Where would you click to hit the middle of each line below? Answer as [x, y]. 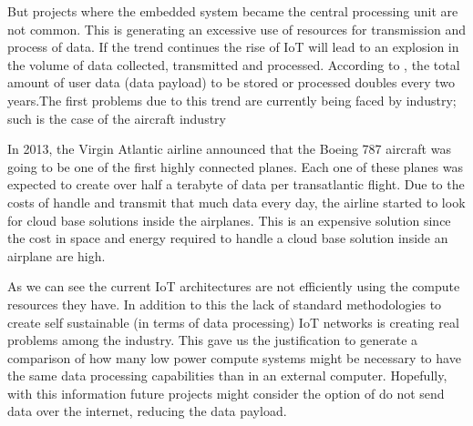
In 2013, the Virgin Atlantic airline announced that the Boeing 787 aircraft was [229, 149]
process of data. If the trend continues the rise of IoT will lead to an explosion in [233, 47]
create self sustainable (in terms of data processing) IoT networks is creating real [233, 322]
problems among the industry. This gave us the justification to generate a [213, 340]
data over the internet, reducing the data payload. [147, 411]
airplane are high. [57, 255]
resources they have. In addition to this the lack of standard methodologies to [225, 304]
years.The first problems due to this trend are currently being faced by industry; [232, 100]
